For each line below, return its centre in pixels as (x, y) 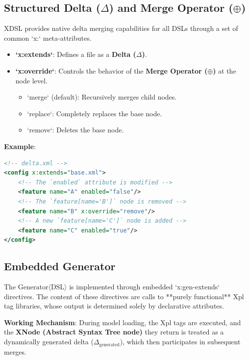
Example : (20, 146)
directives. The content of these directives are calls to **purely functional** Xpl (124, 296)
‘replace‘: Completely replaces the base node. (95, 113)
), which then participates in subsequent (180, 342)
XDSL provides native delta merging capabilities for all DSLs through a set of (121, 28)
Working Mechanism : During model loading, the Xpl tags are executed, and (123, 322)
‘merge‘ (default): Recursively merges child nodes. (102, 97)
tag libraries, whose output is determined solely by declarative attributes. (114, 306)
